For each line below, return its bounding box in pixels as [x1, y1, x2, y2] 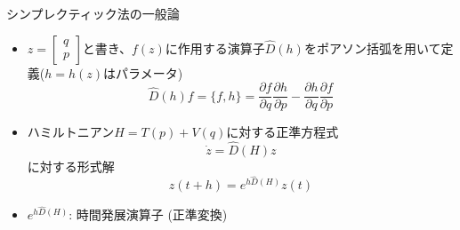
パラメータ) [116, 63, 183, 82]
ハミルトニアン [27, 123, 115, 141]
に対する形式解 [27, 157, 115, 176]
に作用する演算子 [165, 38, 265, 57]
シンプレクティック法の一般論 [6, 4, 180, 22]
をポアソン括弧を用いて [303, 38, 441, 57]
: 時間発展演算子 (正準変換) [69, 204, 228, 223]
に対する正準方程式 [226, 123, 339, 141]
